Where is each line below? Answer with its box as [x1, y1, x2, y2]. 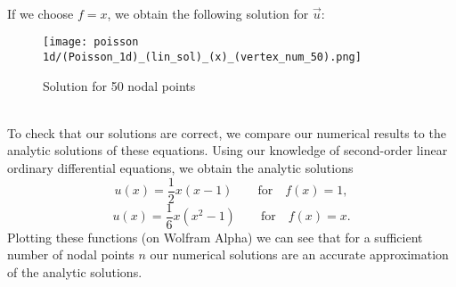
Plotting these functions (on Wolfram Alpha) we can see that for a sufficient [7, 227, 423, 246]
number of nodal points [7, 245, 134, 264]
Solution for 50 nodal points [43, 76, 196, 94]
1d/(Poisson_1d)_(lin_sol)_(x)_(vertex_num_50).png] [43, 51, 362, 64]
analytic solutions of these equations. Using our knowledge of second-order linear [7, 141, 448, 160]
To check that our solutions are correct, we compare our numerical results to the [7, 123, 446, 142]
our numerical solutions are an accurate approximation [150, 245, 449, 264]
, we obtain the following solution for [107, 4, 309, 22]
